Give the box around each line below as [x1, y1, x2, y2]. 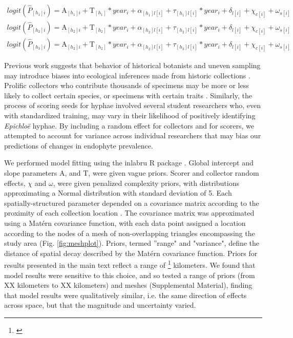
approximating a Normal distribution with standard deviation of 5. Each [4, 187, 232, 198]
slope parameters [4, 167, 57, 178]
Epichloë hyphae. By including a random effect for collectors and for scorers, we [4, 120, 254, 131]
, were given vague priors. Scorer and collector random [88, 167, 259, 178]
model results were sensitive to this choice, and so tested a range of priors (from [4, 269, 255, 280]
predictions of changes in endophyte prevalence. [4, 140, 153, 151]
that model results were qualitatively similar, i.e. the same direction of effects [4, 289, 247, 300]
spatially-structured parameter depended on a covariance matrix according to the [4, 197, 259, 208]
